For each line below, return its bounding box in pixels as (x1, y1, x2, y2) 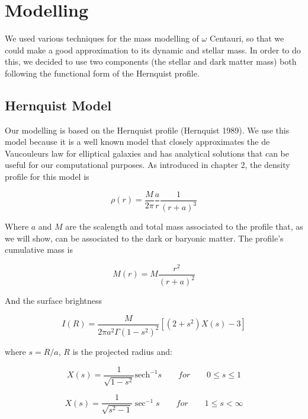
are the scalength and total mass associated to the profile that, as (65, 220, 303, 233)
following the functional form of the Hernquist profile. (5, 66, 200, 79)
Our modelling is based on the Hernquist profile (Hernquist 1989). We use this (5, 123, 290, 136)
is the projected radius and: (72, 345, 172, 358)
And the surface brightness (5, 294, 102, 307)
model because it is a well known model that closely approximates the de (5, 135, 270, 148)
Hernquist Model (5, 96, 112, 114)
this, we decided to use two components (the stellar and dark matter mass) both (5, 55, 297, 68)
